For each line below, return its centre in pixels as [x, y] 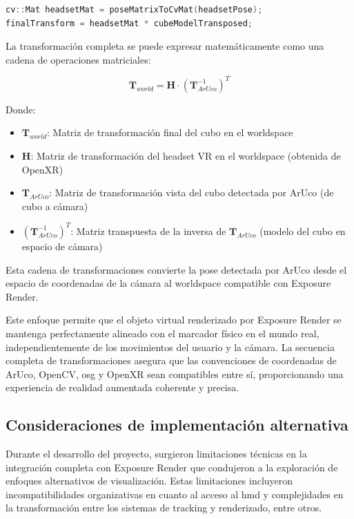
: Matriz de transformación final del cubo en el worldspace [170, 132]
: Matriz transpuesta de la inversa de [148, 230]
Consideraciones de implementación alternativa [177, 425]
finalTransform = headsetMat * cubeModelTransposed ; [129, 23]
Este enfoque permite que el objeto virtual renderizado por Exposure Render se [174, 320]
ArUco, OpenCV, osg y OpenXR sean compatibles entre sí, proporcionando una [175, 374]
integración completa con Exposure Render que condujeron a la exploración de [172, 467]
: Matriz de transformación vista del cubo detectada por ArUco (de [191, 192]
